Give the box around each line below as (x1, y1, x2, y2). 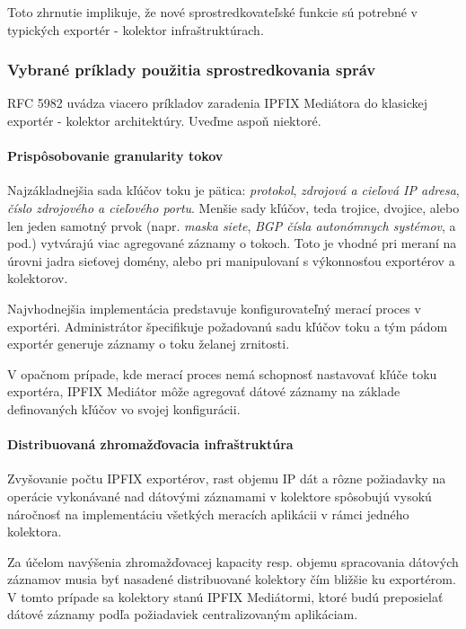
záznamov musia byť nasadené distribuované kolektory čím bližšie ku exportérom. (7, 570, 456, 589)
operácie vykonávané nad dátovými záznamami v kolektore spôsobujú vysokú (7, 486, 432, 505)
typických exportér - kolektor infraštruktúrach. (7, 20, 264, 39)
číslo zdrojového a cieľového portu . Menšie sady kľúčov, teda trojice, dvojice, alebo (7, 198, 460, 217)
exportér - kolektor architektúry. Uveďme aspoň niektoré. (7, 111, 321, 129)
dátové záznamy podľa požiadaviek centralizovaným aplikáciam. (7, 605, 358, 624)
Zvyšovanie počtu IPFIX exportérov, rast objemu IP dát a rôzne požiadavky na (7, 469, 446, 488)
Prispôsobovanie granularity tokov (7, 146, 224, 165)
